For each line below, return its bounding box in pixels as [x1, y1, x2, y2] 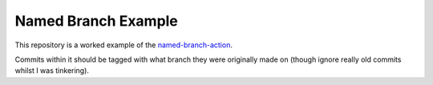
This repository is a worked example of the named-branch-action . [14, 40, 233, 50]
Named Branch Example [14, 12, 178, 30]
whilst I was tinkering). [14, 66, 90, 75]
